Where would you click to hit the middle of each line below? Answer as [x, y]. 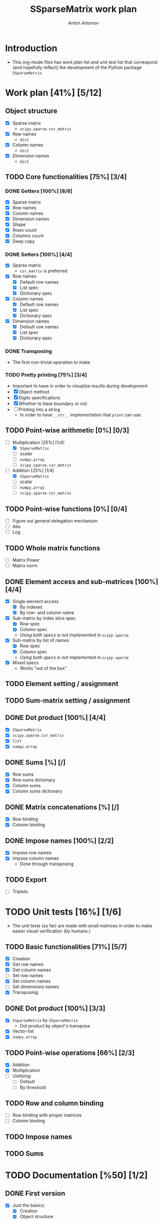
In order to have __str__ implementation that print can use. [81, 414]
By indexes [31, 607]
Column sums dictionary [37, 791]
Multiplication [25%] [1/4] [38, 442]
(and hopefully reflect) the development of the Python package [77, 67]
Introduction [31, 48]
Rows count [25, 230]
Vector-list [23, 1031]
